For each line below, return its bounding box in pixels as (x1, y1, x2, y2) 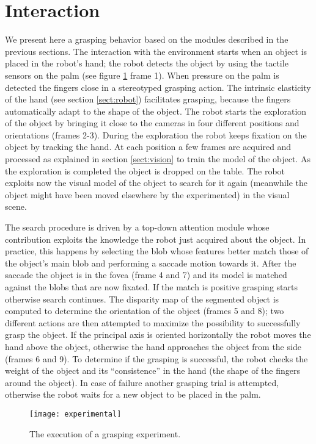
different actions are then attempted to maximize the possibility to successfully (5, 316, 301, 329)
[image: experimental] (29, 409, 122, 418)
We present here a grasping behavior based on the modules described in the (5, 33, 288, 46)
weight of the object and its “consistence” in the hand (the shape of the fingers (5, 364, 301, 377)
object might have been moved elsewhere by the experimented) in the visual (5, 188, 290, 201)
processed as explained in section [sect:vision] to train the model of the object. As (5, 152, 310, 165)
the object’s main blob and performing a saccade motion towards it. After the (5, 256, 296, 269)
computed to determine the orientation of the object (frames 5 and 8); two (5, 304, 284, 317)
